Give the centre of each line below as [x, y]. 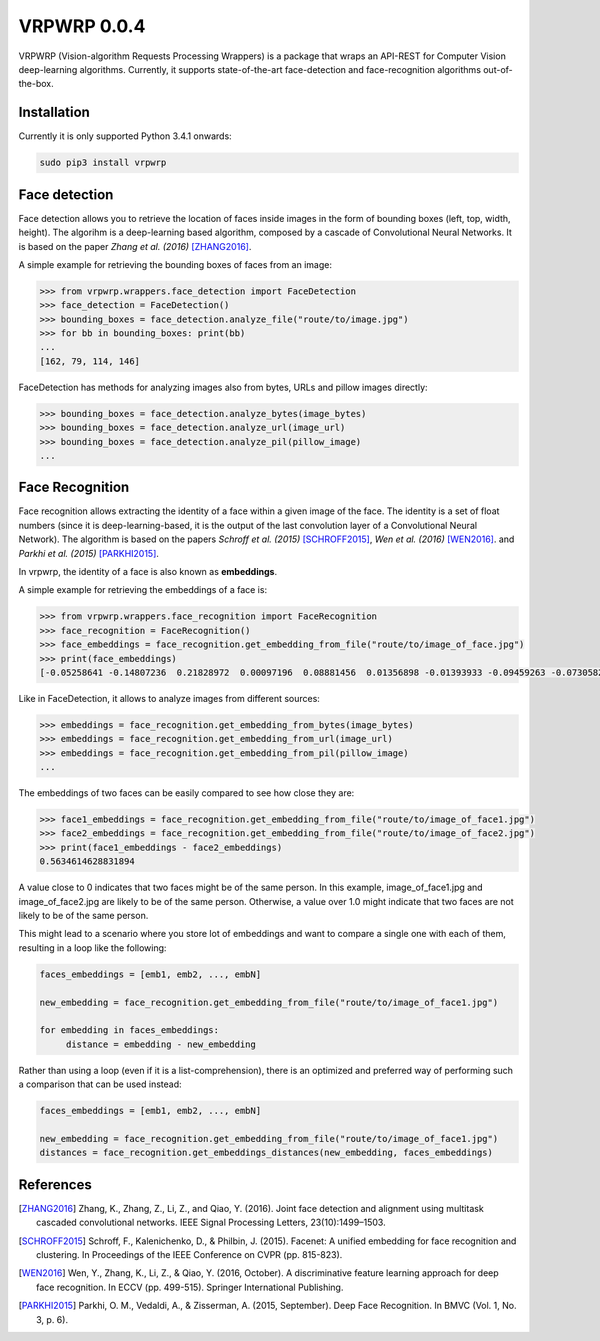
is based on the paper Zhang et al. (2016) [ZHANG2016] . [135, 246]
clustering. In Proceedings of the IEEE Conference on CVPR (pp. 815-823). [189, 1254]
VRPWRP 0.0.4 [82, 26]
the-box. [36, 84]
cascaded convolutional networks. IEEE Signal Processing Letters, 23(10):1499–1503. [211, 1222]
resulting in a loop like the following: [92, 947]
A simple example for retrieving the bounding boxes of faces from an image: [175, 264]
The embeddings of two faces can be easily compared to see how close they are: [186, 793]
